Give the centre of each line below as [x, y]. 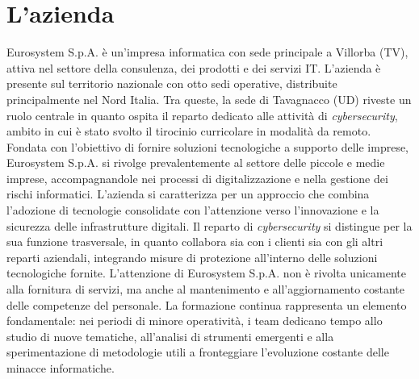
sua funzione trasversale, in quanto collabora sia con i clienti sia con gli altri [195, 242]
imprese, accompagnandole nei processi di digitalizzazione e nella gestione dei [197, 178]
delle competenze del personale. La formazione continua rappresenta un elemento [207, 304]
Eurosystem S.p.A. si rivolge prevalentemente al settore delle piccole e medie [196, 162]
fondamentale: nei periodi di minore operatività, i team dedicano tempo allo [195, 321]
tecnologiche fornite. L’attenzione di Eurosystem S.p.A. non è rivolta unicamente [206, 273]
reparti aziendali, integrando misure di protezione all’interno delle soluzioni [192, 257]
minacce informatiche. [61, 368]
